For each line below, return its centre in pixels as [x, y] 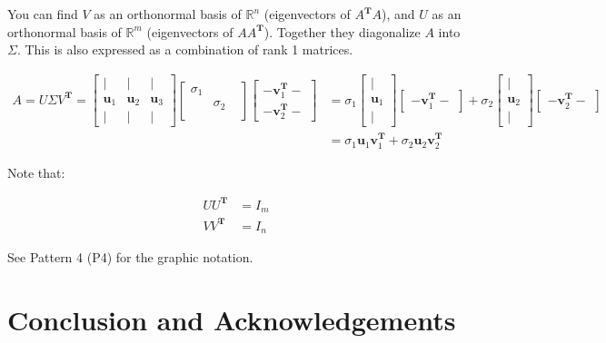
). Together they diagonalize [342, 31]
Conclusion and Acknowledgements [232, 319]
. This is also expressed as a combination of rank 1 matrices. [185, 49]
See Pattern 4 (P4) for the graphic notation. [130, 257]
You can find [43, 14]
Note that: [36, 172]
